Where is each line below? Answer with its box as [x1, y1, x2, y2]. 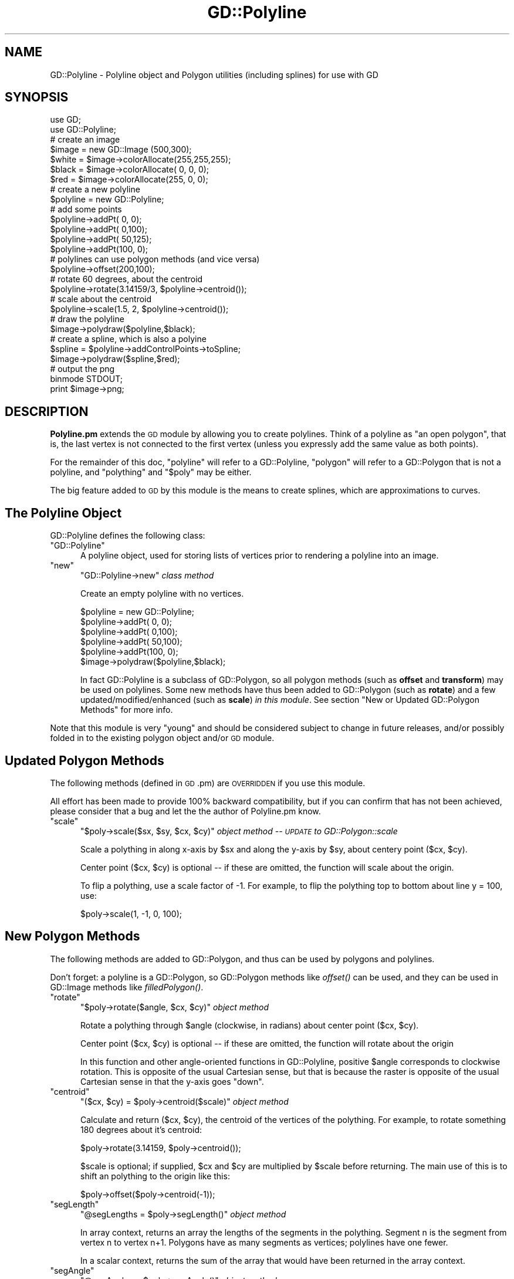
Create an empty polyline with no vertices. [80, 588, 244, 599]
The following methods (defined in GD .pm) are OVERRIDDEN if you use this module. [50, 777, 366, 788]
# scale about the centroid [50, 294, 152, 304]
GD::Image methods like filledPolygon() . [50, 982, 204, 992]
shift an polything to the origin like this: [80, 1170, 230, 1181]
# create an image [50, 134, 120, 145]
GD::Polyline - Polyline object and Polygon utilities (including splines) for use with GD [50, 69, 378, 80]
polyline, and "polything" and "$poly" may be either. [50, 467, 252, 478]
